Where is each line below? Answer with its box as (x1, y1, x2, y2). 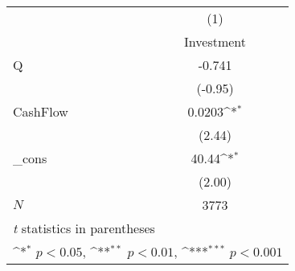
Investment (184, 32, 247, 51)
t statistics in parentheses (13, 219, 155, 237)
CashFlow (13, 102, 68, 121)
